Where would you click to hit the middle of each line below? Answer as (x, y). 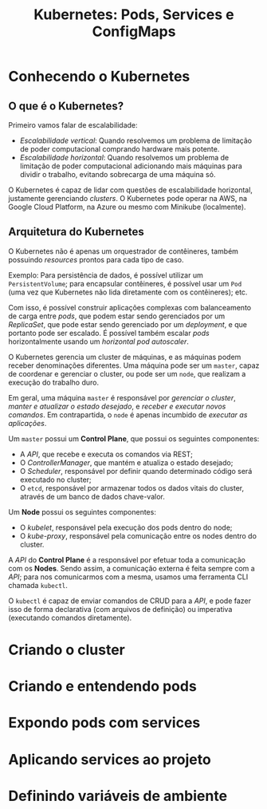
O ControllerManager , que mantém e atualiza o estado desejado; (126, 462)
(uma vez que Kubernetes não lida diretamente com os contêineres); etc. (128, 292)
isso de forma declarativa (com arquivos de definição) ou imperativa (120, 609)
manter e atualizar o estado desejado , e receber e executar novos (117, 406)
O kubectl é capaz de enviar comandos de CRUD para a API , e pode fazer (130, 601)
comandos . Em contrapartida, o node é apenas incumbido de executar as (128, 414)
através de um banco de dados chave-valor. (92, 496)
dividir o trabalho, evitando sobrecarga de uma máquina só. (118, 174)
